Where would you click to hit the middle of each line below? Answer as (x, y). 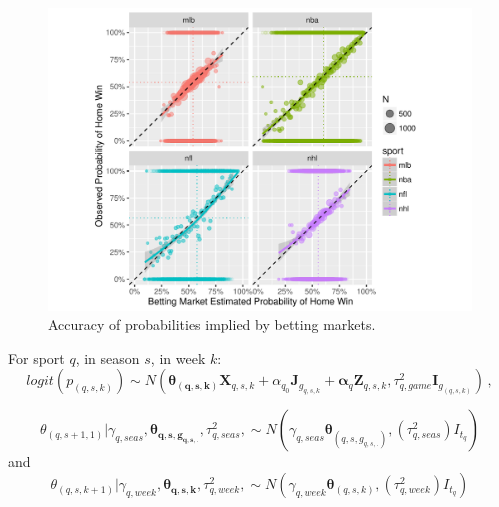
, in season (107, 357)
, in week (178, 357)
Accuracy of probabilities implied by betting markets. (212, 324)
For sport (36, 357)
